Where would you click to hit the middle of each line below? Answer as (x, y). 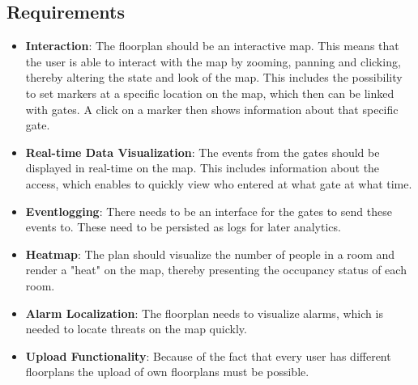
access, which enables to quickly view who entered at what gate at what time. (219, 183)
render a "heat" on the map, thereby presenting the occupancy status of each (216, 270)
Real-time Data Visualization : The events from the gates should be (203, 152)
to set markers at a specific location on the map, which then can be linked (210, 93)
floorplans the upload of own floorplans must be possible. (167, 372)
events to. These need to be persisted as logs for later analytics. (183, 227)
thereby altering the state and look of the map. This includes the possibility (214, 77)
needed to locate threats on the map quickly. (136, 329)
